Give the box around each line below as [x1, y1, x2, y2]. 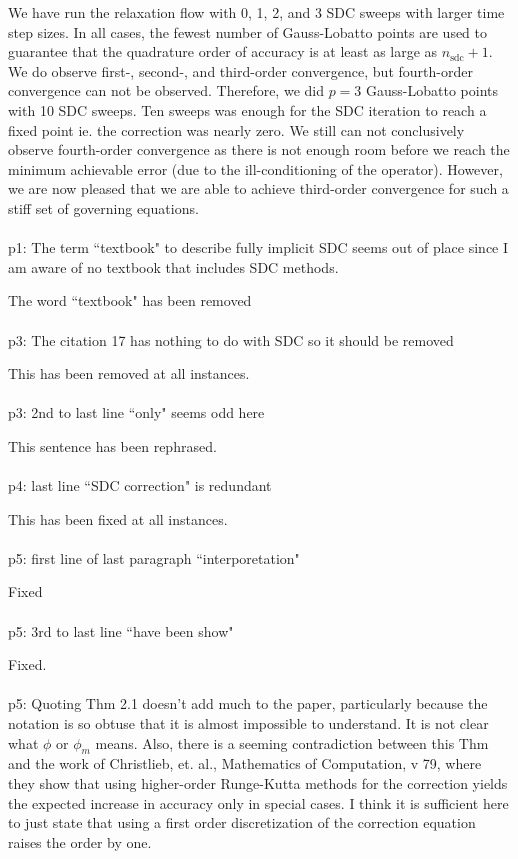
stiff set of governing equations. [8, 197, 199, 218]
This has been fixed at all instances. [8, 508, 228, 529]
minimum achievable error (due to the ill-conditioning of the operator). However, [8, 158, 503, 179]
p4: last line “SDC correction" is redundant [8, 475, 272, 496]
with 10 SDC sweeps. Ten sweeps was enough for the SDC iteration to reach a [8, 99, 487, 120]
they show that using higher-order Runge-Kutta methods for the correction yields [8, 772, 508, 793]
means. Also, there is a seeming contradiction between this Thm [95, 732, 489, 753]
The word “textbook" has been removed [8, 290, 252, 311]
